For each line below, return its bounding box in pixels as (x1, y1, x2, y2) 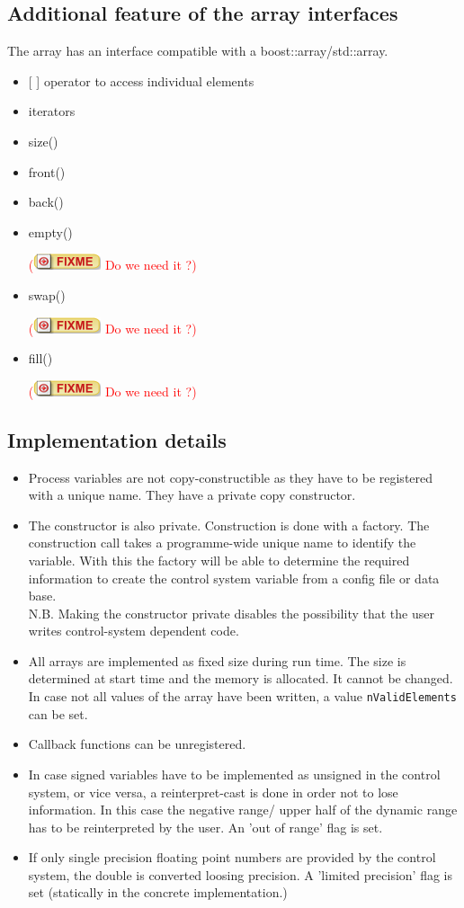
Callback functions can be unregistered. (28, 734, 246, 753)
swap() (28, 285, 66, 304)
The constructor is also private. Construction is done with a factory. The (28, 515, 430, 534)
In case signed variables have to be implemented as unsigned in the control (28, 764, 441, 783)
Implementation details (7, 425, 227, 453)
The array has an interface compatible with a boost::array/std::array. (7, 41, 388, 60)
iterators (28, 102, 76, 120)
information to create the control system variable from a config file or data (28, 568, 440, 587)
